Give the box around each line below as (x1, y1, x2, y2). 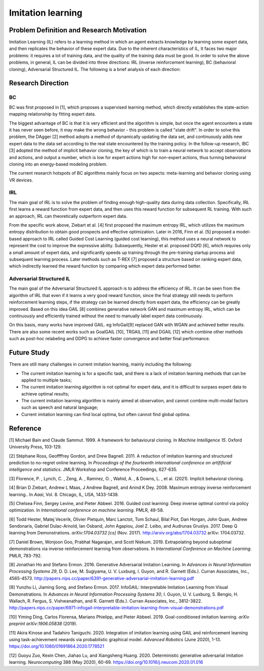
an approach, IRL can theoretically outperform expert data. (9, 213, 128, 219)
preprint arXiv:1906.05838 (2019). (9, 621, 78, 626)
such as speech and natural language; (21, 404, 98, 411)
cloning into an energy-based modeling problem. (9, 161, 108, 167)
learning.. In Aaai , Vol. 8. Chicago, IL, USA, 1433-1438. (9, 491, 119, 497)
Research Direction (9, 79, 69, 88)
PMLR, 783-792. (9, 553, 42, 558)
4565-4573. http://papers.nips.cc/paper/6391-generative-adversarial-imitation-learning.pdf (9, 575, 194, 581)
